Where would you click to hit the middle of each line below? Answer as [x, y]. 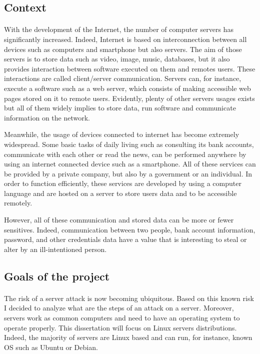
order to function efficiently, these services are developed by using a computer [123, 183]
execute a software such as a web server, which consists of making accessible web [127, 88]
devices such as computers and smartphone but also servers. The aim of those [123, 49]
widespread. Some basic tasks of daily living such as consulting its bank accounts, [129, 144]
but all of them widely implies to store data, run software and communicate [120, 108]
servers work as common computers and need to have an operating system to [122, 317]
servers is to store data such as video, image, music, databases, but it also [117, 59]
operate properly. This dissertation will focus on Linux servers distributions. [120, 327]
